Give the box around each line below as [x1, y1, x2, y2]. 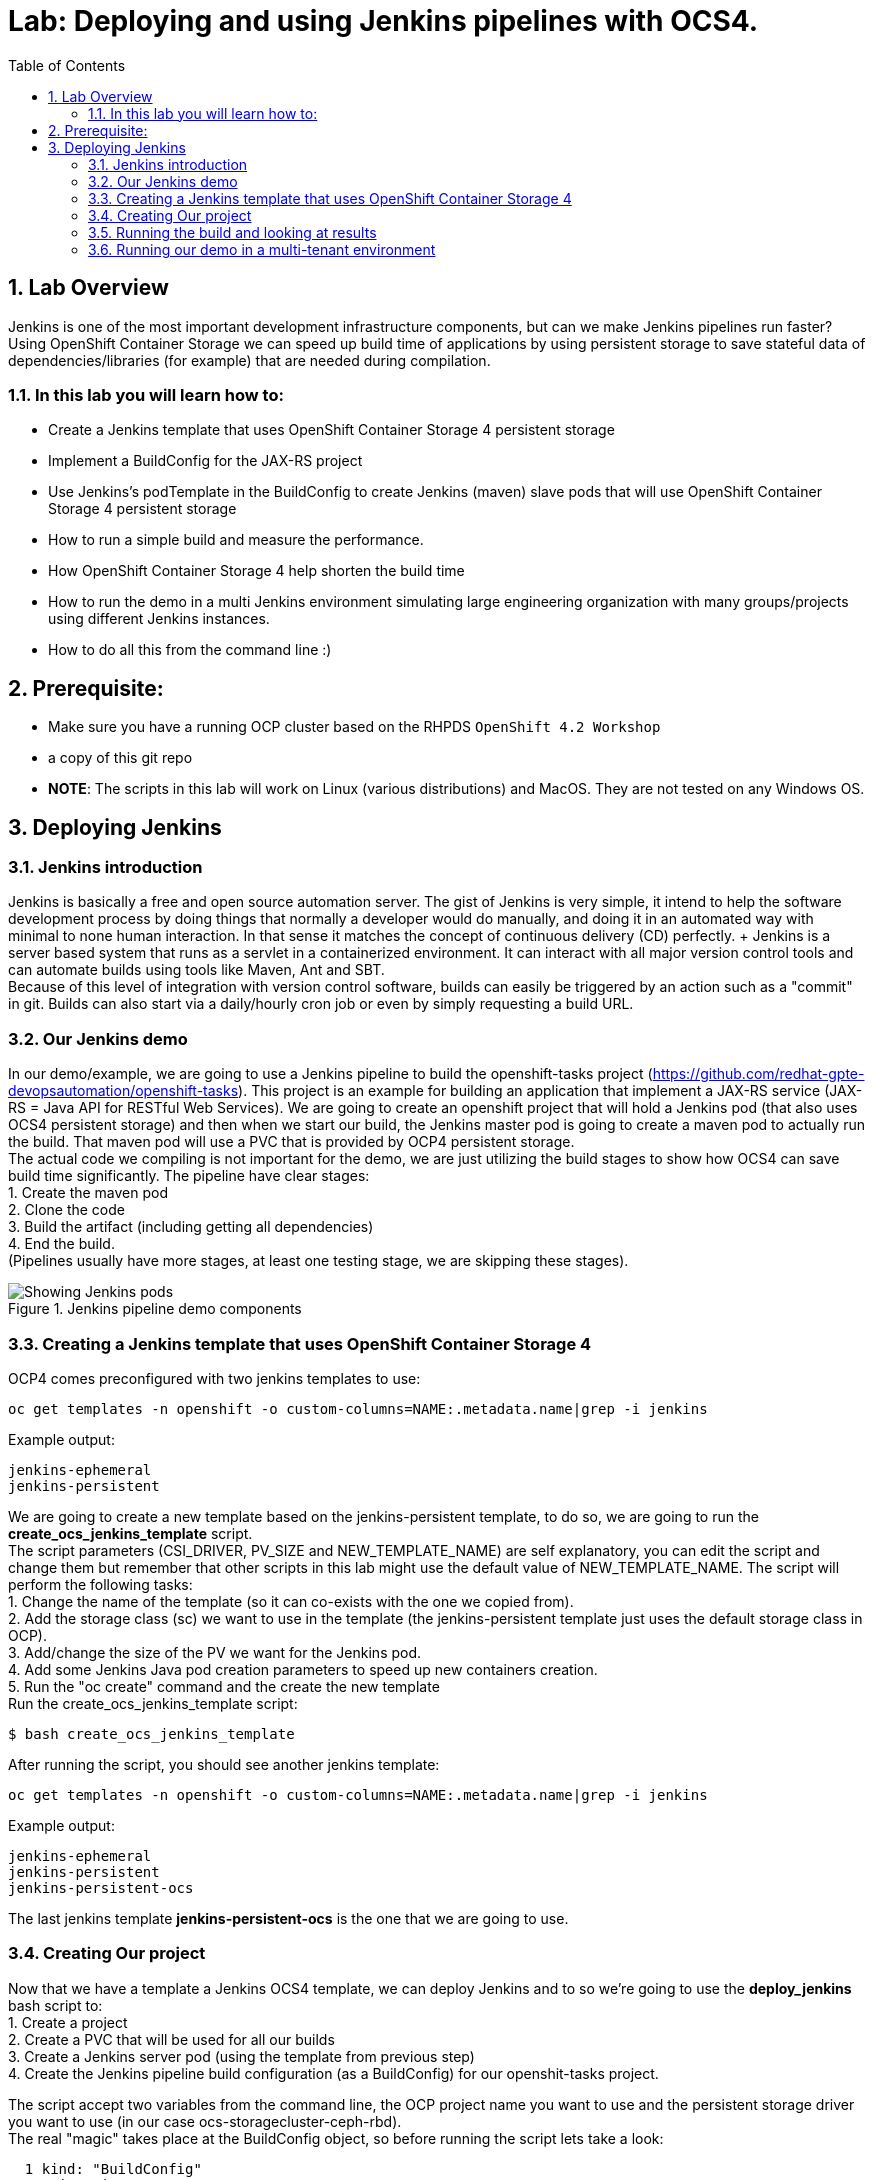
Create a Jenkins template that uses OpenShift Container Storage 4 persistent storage [48, 421, 615, 439]
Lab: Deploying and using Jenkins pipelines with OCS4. [8, 4, 759, 38]
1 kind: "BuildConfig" [24, 2160, 202, 2177]
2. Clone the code [8, 1201, 125, 1219]
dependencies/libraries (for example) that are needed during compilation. [8, 351, 491, 369]
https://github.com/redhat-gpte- [652, 1065, 865, 1083]
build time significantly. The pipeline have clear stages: [8, 1167, 370, 1185]
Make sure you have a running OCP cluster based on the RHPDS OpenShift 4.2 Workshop [48, 718, 661, 736]
